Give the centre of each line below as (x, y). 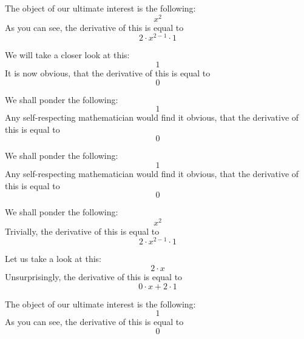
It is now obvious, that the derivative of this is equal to (108, 72)
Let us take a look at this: (53, 259)
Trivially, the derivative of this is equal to (82, 231)
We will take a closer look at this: (67, 55)
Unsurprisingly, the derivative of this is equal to (94, 277)
